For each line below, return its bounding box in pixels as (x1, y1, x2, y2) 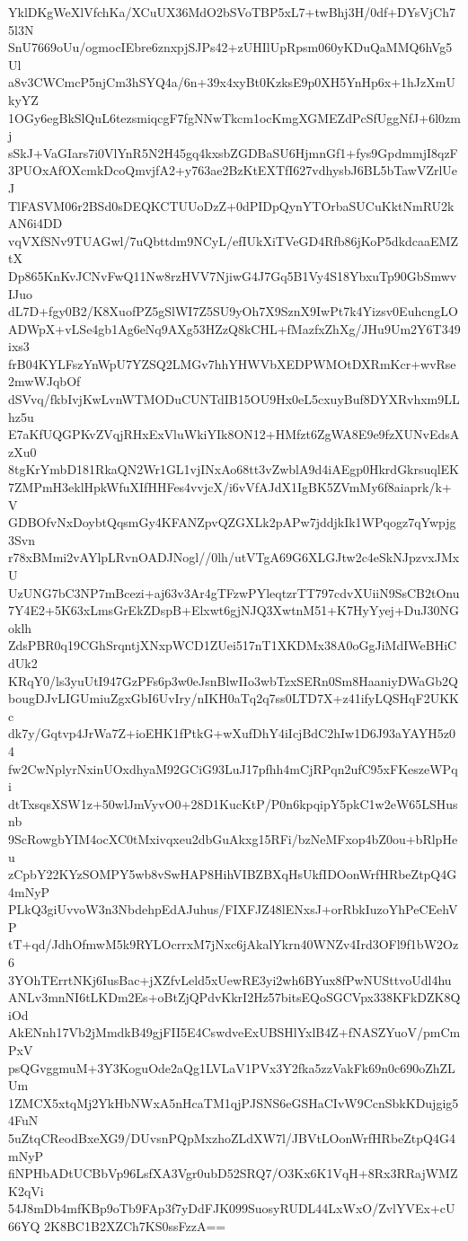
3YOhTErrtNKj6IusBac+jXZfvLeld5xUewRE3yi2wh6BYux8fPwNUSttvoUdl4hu (8, 970, 452, 989)
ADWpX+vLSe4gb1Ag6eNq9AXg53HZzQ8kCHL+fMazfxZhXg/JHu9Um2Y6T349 (8, 319, 461, 338)
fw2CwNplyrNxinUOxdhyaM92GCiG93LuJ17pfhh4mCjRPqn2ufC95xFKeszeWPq (8, 759, 458, 778)
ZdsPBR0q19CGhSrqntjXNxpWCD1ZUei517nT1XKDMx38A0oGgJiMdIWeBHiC (8, 636, 457, 655)
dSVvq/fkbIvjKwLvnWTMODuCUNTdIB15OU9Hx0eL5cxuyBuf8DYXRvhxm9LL (8, 390, 460, 409)
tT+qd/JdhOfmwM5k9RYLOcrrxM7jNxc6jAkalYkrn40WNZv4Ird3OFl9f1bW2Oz (8, 935, 459, 954)
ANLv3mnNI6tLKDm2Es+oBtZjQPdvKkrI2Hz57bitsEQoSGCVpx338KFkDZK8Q (8, 988, 461, 1007)
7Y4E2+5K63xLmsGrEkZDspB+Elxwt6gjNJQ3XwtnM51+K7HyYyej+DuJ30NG (8, 601, 459, 620)
